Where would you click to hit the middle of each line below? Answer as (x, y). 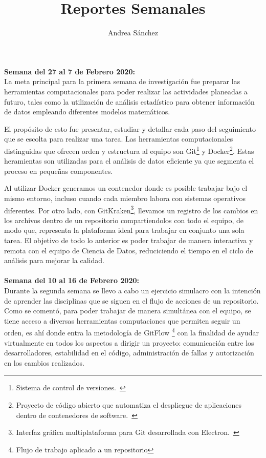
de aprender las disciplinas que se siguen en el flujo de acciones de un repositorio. (131, 300)
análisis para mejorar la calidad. (54, 260)
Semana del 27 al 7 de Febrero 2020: (70, 71)
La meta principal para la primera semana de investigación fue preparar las (122, 81)
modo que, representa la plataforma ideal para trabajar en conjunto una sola (124, 230)
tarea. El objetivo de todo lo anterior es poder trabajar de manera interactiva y (129, 240)
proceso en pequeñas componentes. (59, 171)
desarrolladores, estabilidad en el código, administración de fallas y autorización (129, 353)
